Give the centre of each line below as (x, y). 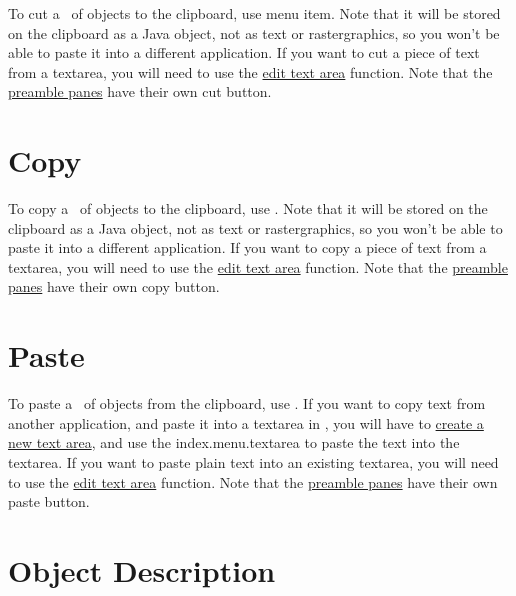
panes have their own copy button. (114, 286)
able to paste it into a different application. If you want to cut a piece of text (244, 52)
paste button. (49, 501)
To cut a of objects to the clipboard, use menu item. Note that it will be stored (254, 13)
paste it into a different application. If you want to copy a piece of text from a (247, 247)
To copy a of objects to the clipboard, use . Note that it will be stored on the (248, 208)
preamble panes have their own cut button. (140, 91)
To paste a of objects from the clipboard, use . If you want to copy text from (247, 403)
